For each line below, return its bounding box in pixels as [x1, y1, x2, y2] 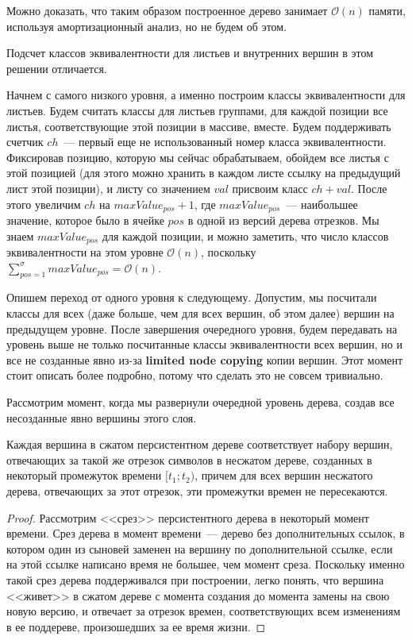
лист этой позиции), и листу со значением [6, 179, 210, 196]
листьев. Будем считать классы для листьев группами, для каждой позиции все [6, 102, 388, 118]
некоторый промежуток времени [6, 467, 162, 484]
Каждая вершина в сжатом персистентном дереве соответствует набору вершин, [6, 436, 393, 453]
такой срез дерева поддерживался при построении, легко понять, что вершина [6, 571, 384, 588]
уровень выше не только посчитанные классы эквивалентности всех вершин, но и [6, 336, 402, 353]
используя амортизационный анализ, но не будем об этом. [6, 17, 287, 34]
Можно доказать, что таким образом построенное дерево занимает [6, 2, 328, 18]
